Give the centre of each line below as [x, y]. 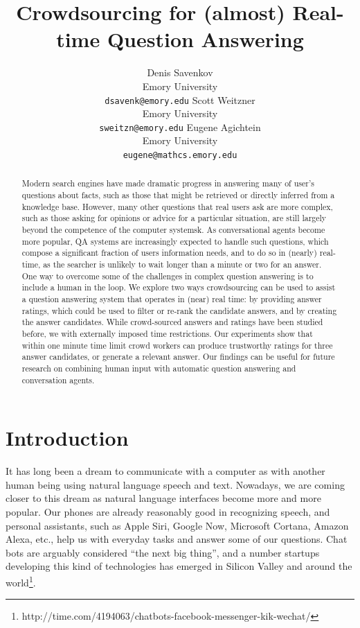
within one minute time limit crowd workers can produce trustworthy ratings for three [177, 345]
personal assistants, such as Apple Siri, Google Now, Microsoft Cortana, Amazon [177, 525]
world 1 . [21, 581]
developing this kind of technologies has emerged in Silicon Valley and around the [179, 566]
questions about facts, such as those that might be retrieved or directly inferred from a [178, 195]
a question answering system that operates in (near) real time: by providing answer [172, 299]
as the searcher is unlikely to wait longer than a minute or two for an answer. [182, 264]
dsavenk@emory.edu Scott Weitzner [180, 99]
